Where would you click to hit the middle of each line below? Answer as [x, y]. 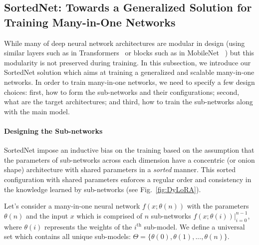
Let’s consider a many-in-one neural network [72, 206]
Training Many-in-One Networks [90, 22]
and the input [47, 215]
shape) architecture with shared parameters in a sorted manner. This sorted [120, 169]
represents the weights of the [88, 226]
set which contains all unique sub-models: [67, 236]
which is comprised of [110, 215]
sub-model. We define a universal [194, 226]
